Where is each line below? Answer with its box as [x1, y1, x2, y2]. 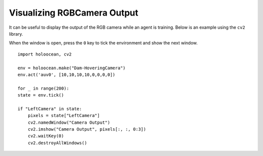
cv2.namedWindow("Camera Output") [27, 119, 111, 125]
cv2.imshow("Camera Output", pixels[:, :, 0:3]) [27, 127, 146, 132]
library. [9, 31, 23, 37]
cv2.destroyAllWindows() [27, 140, 87, 146]
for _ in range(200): [18, 85, 69, 91]
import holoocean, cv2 [18, 51, 72, 57]
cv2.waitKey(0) [27, 133, 64, 139]
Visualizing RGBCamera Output [9, 7, 139, 18]
